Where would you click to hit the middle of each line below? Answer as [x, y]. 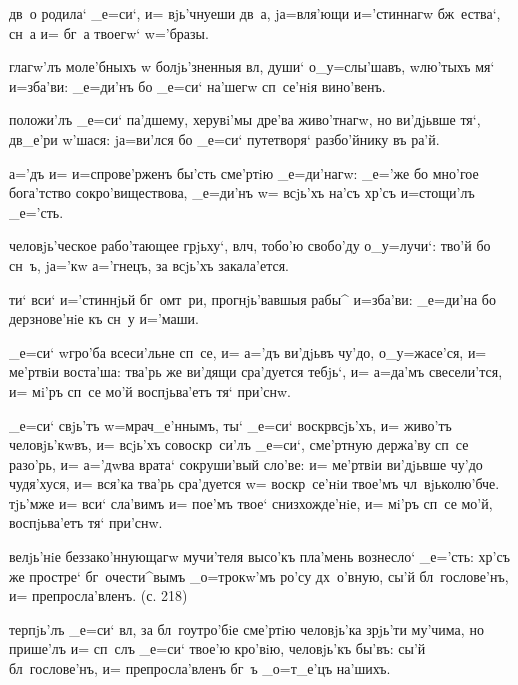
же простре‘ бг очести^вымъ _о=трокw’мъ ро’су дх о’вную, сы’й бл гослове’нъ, [259, 575]
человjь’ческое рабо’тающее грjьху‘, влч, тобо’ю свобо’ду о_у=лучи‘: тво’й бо [250, 245]
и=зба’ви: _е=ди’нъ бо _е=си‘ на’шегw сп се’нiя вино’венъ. [197, 85]
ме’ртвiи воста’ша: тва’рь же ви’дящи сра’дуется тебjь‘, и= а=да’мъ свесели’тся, [256, 371]
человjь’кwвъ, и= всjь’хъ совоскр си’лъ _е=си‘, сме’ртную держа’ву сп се [239, 444]
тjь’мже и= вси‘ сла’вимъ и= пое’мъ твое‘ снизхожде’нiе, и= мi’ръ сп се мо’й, [251, 502]
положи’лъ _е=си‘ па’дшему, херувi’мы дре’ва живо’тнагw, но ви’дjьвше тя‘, [245, 119]
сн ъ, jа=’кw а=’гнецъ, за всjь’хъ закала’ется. [149, 264]
